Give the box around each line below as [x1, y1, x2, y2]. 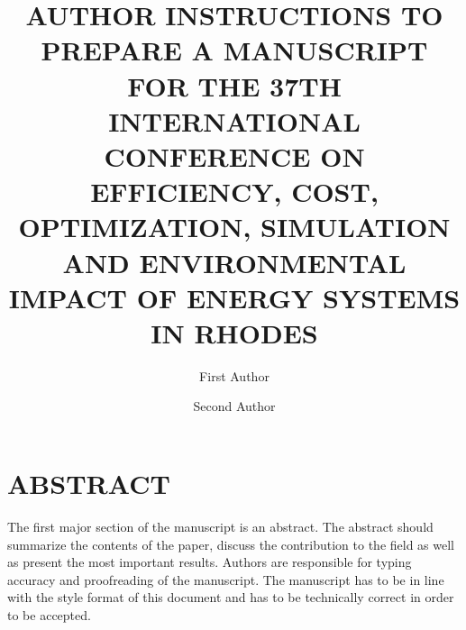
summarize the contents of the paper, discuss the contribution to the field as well [7, 534, 454, 553]
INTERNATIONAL [108, 102, 361, 139]
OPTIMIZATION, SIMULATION [18, 208, 451, 245]
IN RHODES [151, 314, 318, 351]
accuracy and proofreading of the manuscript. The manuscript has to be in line [7, 570, 444, 589]
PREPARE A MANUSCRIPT [41, 32, 428, 68]
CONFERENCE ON [104, 137, 365, 174]
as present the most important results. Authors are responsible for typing [7, 552, 412, 571]
